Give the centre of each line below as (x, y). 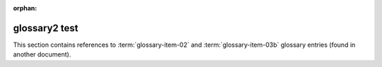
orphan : (25, 8)
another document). (42, 54)
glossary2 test (46, 28)
